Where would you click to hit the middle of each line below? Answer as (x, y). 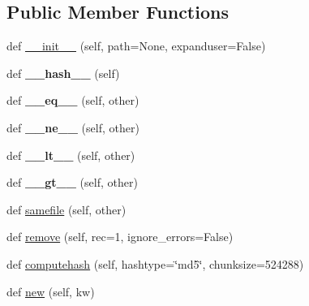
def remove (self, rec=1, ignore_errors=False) (120, 237)
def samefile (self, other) (67, 209)
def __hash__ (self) (63, 73)
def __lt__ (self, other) (71, 155)
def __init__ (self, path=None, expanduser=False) (136, 46)
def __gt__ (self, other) (72, 182)
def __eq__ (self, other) (73, 100)
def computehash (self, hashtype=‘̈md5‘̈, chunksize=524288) (155, 263)
